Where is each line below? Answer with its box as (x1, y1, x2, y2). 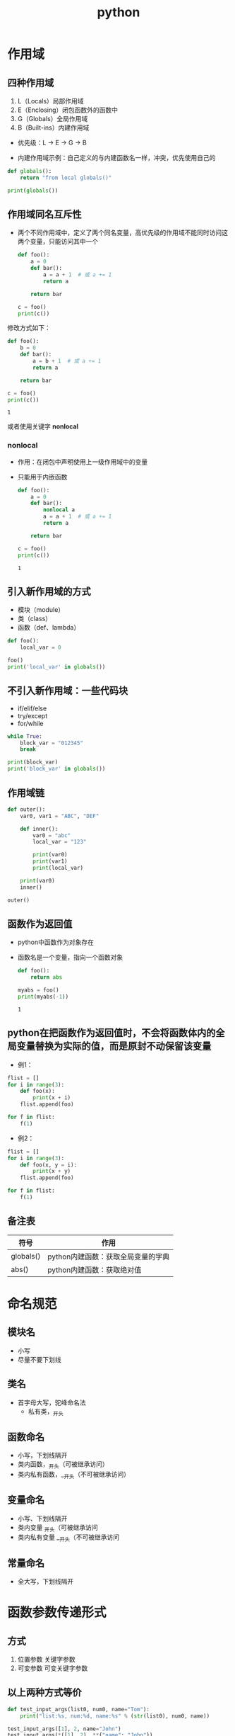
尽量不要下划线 (17, 1355, 61, 1363)
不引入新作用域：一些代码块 (7, 685, 128, 697)
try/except (17, 711, 48, 720)
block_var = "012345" (20, 739, 83, 747)
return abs (30, 974, 63, 981)
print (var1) (32, 858, 68, 865)
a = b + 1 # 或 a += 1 (32, 358, 102, 365)
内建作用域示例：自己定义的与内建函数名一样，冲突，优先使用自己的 (17, 154, 216, 161)
